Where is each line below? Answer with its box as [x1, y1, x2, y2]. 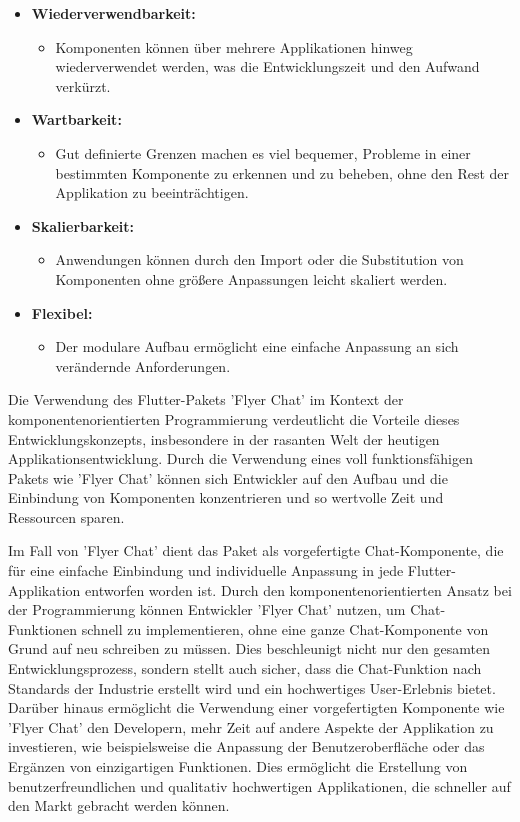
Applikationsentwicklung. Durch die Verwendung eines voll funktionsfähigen [8, 448, 473, 469]
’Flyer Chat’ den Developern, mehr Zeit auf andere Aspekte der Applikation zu [8, 716, 494, 737]
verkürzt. [55, 75, 111, 96]
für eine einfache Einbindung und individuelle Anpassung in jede [8, 560, 404, 581]
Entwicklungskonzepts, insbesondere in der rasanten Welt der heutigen [8, 428, 440, 449]
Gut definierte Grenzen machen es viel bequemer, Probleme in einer [55, 142, 471, 163]
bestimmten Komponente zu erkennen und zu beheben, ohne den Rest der [55, 162, 510, 183]
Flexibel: [31, 302, 93, 323]
